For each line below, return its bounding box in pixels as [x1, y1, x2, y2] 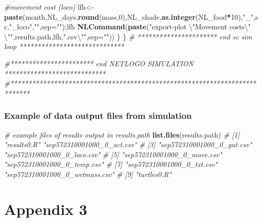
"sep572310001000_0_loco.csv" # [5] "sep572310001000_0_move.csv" [4, 149, 222, 159]
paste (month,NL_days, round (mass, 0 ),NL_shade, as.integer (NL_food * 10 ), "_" [4, 11, 253, 22]
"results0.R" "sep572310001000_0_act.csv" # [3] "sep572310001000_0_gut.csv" [4, 139, 252, 150]
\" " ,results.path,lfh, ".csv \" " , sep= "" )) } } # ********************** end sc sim [4, 31, 252, 41]
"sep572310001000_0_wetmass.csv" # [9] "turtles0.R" [4, 168, 171, 179]
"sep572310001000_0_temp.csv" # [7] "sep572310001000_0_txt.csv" [4, 159, 217, 169]
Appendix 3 [4, 198, 88, 219]
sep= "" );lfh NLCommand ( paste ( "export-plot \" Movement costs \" [41, 21, 251, 32]
